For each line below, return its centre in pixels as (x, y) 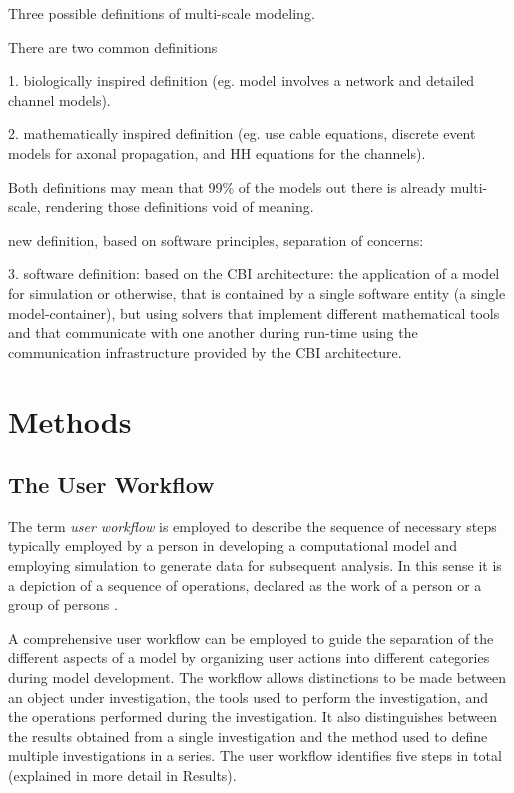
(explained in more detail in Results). (122, 775)
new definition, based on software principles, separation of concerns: (216, 239)
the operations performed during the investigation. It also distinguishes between (253, 716)
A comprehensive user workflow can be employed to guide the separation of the (251, 637)
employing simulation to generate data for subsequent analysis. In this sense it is (255, 565)
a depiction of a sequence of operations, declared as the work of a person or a (245, 584)
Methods (70, 420)
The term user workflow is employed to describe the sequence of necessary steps (252, 525)
